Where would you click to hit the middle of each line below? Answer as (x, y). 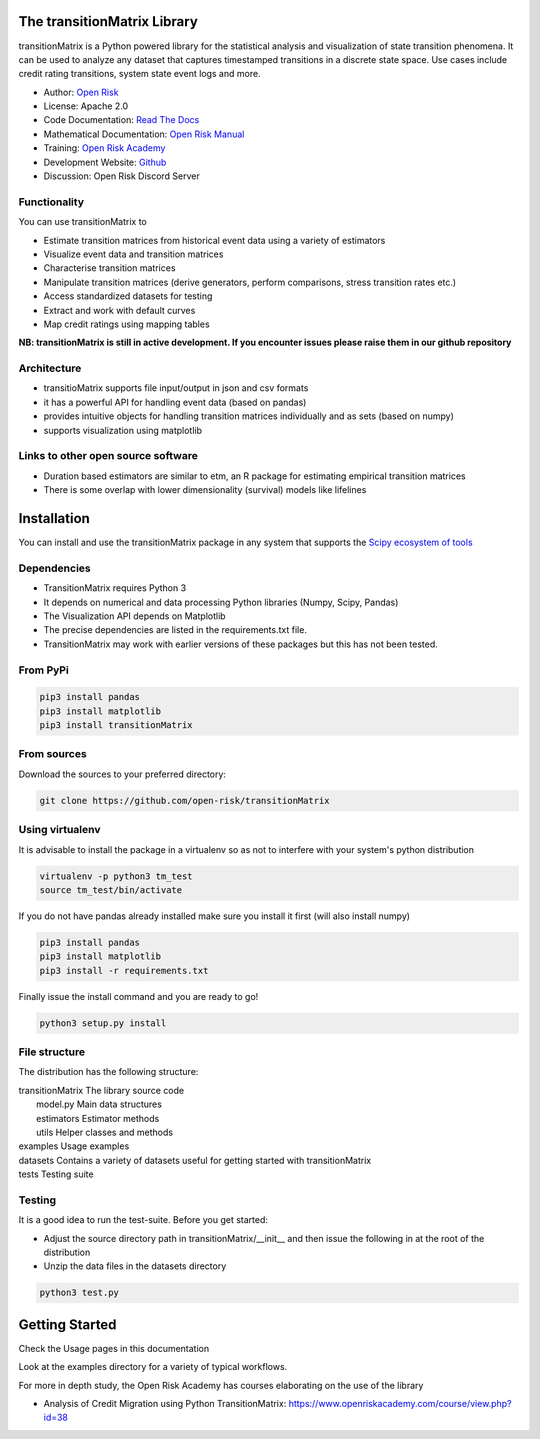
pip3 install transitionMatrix (116, 725)
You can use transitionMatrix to (82, 222)
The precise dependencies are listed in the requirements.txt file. (175, 630)
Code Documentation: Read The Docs (121, 120)
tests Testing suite (56, 1174)
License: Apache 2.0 (86, 106)
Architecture (50, 368)
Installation (54, 518)
